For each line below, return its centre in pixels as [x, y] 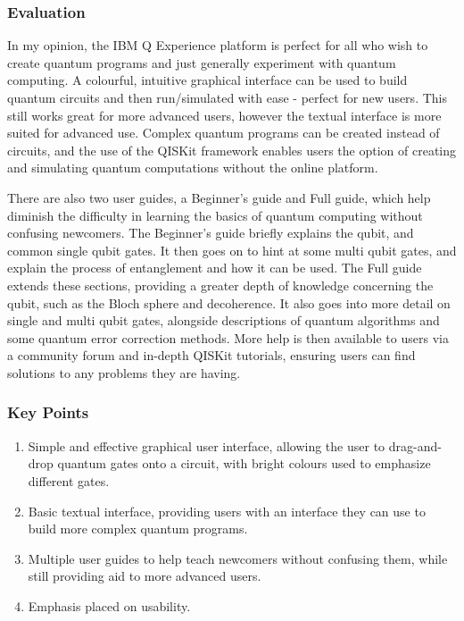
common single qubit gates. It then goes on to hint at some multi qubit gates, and [232, 250]
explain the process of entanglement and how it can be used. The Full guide [215, 268]
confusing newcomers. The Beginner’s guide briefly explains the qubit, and [211, 233]
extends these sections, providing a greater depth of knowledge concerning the [220, 285]
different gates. [69, 480]
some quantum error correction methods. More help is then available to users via [228, 337]
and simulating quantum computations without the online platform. [193, 168]
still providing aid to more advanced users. [145, 576]
